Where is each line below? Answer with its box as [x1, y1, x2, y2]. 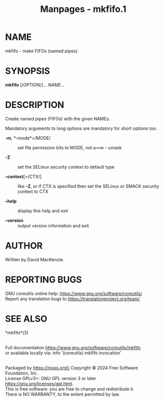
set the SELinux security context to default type [17, 164, 115, 170]
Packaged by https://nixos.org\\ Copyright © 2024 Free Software [5, 365, 138, 371]
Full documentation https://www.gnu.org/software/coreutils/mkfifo [5, 344, 141, 350]
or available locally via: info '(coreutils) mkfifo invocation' [5, 350, 121, 356]
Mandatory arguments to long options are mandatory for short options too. [5, 125, 158, 131]
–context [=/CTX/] [5, 173, 42, 180]
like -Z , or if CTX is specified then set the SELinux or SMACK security [17, 183, 160, 189]
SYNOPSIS [5, 66, 51, 77]
